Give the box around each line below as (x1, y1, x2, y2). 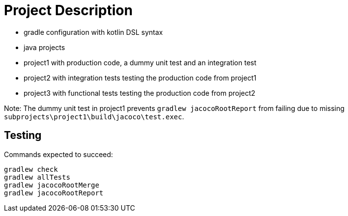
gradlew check (4, 165, 58, 173)
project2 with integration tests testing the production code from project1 (24, 73, 257, 82)
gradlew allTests (4, 173, 70, 181)
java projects (24, 43, 65, 52)
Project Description (4, 2, 133, 19)
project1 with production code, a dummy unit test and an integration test (24, 58, 257, 67)
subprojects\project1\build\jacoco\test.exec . (4, 112, 184, 121)
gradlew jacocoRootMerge (4, 181, 99, 189)
